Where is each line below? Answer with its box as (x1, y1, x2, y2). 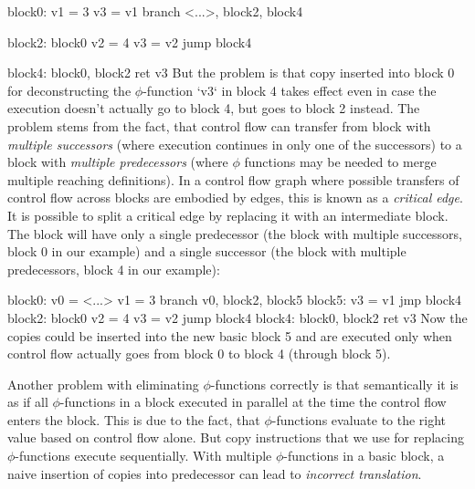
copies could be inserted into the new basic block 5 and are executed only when (7, 326, 452, 345)
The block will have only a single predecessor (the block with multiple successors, (7, 224, 462, 243)
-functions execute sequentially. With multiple (15, 446, 272, 465)
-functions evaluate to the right (271, 410, 447, 429)
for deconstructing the (7, 80, 132, 99)
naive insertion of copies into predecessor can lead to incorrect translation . (7, 463, 422, 483)
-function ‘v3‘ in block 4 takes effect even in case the (142, 80, 437, 99)
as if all (7, 392, 48, 411)
